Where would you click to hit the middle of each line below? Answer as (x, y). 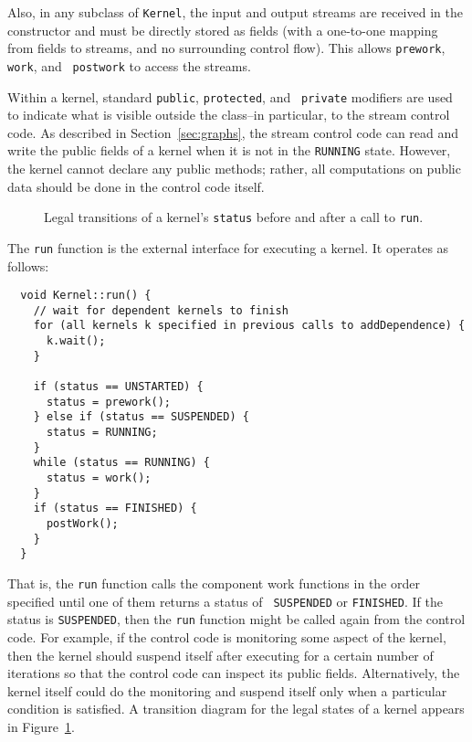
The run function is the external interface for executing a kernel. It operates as (228, 247)
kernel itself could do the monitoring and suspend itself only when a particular (227, 690)
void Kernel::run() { (86, 296)
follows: (28, 265)
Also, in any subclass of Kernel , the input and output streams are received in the (235, 12)
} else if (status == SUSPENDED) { (141, 417)
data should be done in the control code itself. (136, 186)
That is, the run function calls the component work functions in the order (214, 583)
